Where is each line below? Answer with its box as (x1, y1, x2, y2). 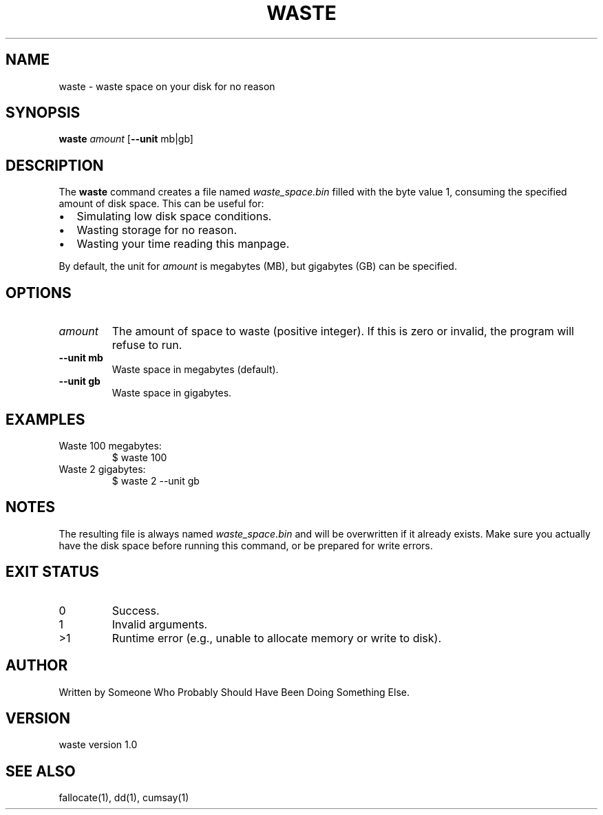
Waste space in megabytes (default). (112, 363, 279, 376)
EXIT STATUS (6, 563, 99, 581)
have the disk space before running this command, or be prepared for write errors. (59, 539, 433, 551)
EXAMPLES (6, 410, 85, 428)
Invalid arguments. (112, 617, 208, 631)
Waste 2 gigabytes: (59, 463, 146, 475)
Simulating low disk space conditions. (76, 209, 272, 224)
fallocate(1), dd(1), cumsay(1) (59, 792, 189, 804)
